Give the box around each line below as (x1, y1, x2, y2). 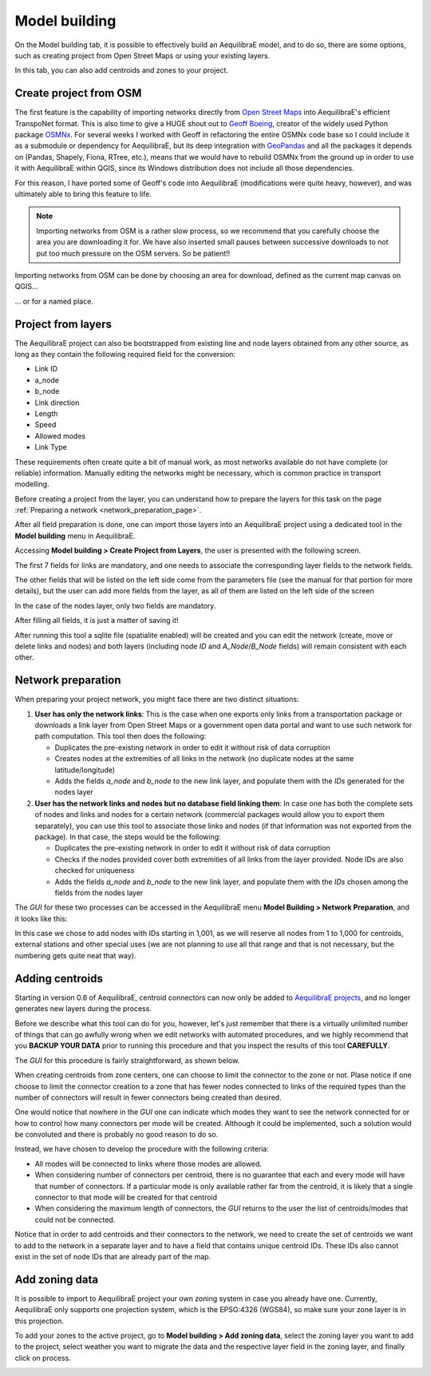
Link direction (34, 398, 80, 407)
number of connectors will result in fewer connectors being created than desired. (14, 1092, 283, 1102)
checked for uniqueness (54, 866, 135, 875)
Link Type (34, 442, 67, 452)
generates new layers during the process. (14, 1004, 152, 1013)
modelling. (14, 479, 49, 489)
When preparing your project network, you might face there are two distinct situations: (14, 695, 299, 704)
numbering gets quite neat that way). (14, 950, 136, 960)
